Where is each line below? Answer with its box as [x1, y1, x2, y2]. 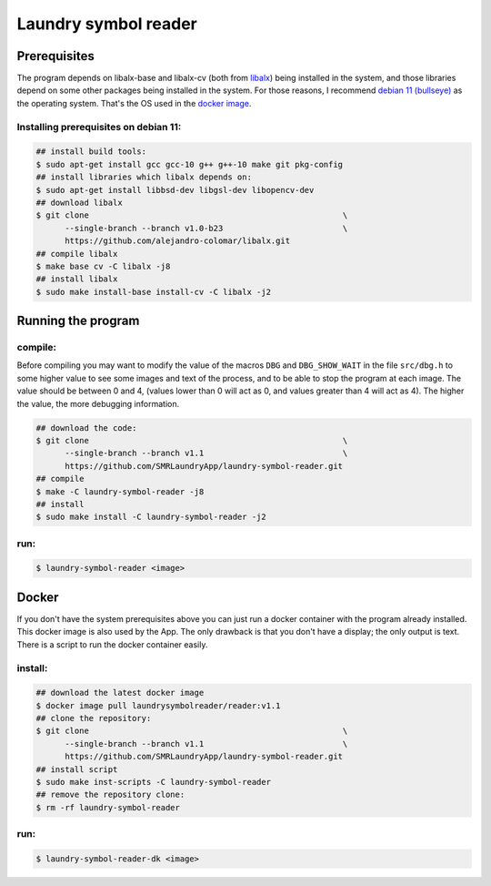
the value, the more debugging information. [16, 398, 180, 409]
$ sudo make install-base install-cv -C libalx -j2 [35, 287, 272, 297]
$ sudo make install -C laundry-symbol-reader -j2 [35, 512, 267, 523]
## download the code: [35, 423, 137, 433]
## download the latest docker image [35, 687, 205, 698]
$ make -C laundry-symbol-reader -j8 [35, 486, 205, 496]
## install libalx [35, 274, 118, 284]
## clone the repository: [35, 713, 152, 724]
